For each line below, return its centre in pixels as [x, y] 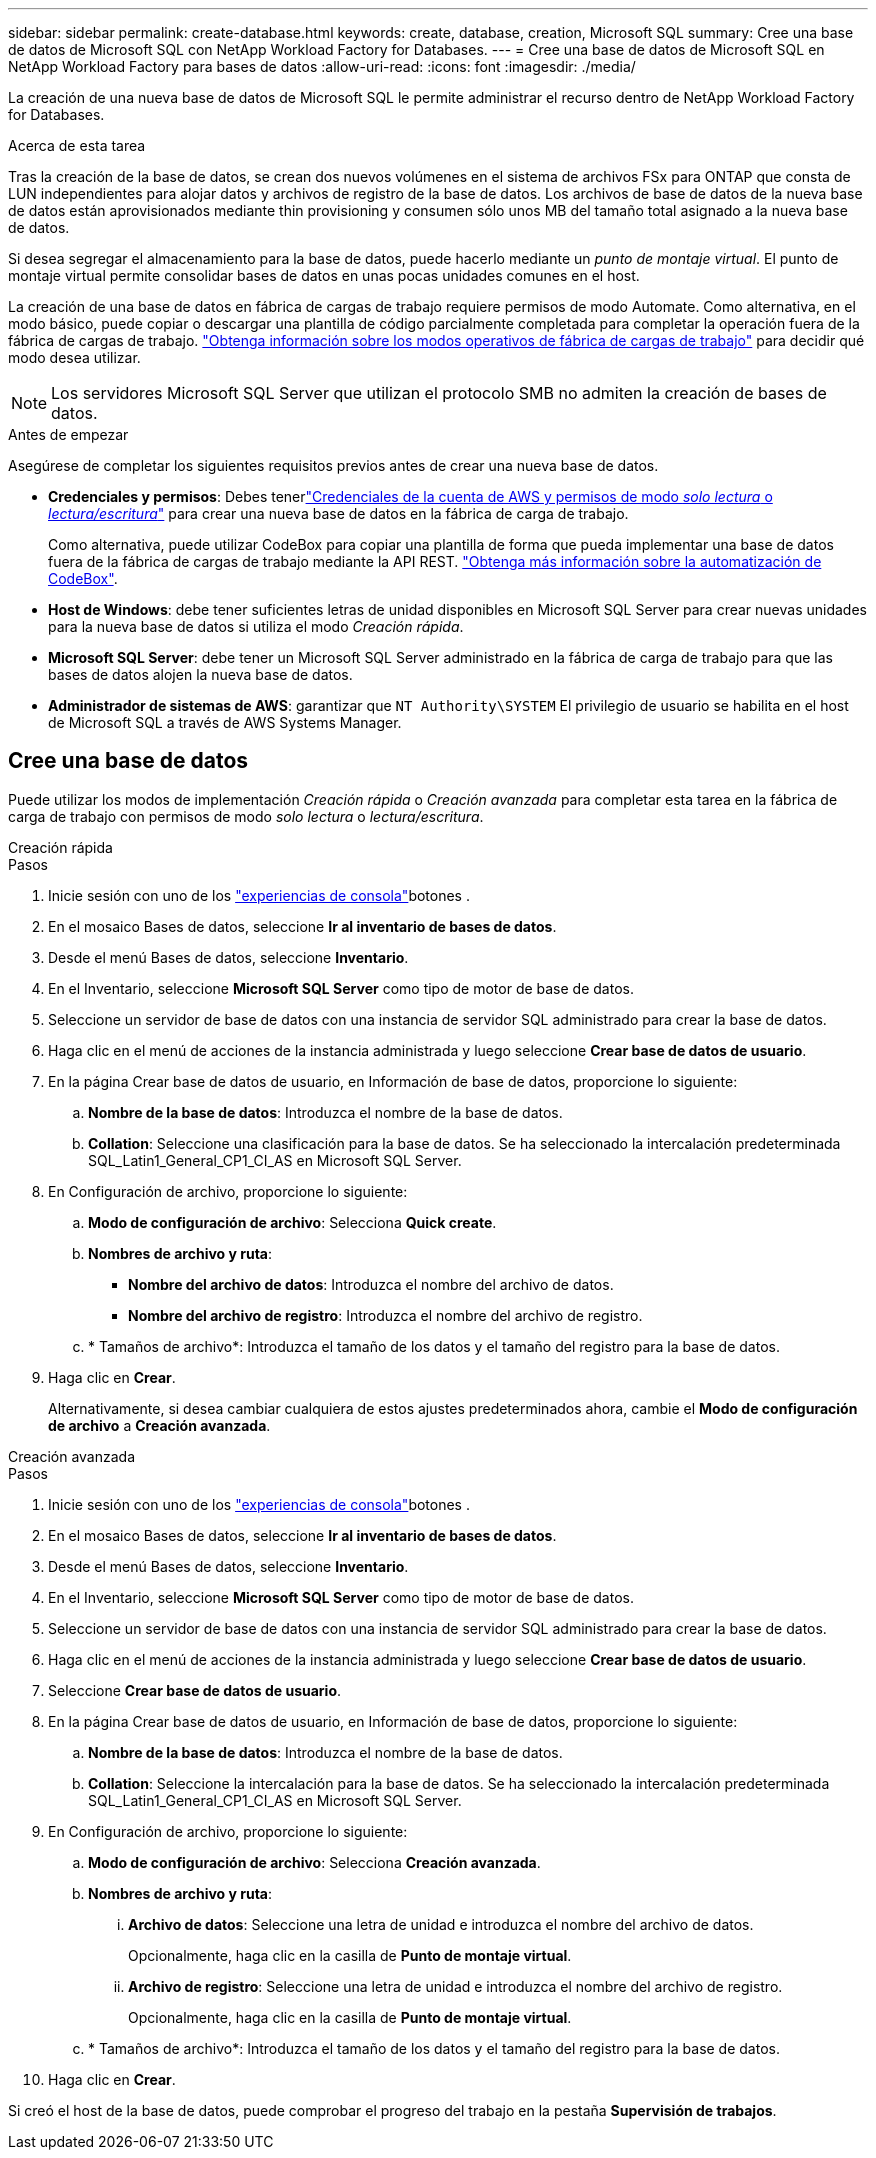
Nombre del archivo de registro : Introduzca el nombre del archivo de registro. [385, 1315]
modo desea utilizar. [74, 357]
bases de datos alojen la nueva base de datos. [200, 674]
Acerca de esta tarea [77, 145]
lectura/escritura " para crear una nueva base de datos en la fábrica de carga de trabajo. [338, 513]
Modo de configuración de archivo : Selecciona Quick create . [292, 1222]
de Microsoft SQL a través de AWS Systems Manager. [225, 722]
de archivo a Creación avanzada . [159, 1425]
